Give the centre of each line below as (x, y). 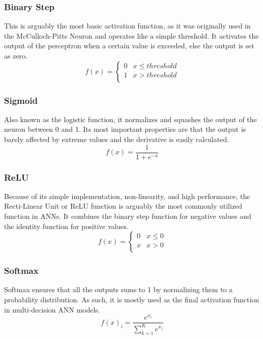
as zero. (16, 55)
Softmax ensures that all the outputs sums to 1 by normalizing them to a (119, 289)
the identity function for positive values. (66, 226)
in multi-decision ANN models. (52, 309)
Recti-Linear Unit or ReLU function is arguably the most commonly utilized (123, 206)
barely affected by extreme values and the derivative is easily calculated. (117, 139)
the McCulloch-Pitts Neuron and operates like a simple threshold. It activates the (131, 35)
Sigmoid (21, 100)
